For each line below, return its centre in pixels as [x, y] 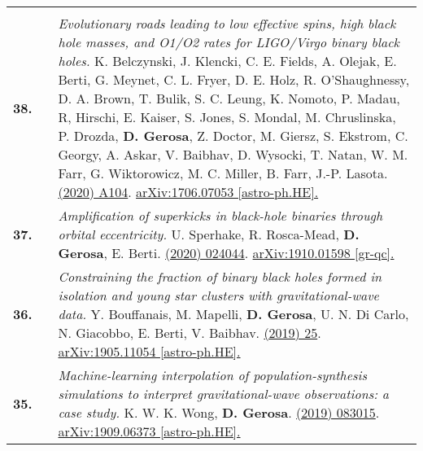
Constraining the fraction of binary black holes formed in [220, 276]
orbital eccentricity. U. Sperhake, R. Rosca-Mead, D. [209, 234]
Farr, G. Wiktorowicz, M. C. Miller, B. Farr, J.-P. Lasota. [223, 173]
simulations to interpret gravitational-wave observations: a [223, 394]
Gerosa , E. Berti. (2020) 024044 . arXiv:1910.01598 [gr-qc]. [226, 253]
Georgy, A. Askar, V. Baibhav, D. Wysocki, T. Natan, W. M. [233, 154]
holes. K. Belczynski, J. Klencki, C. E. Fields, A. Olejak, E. [227, 61]
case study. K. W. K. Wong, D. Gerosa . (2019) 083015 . [219, 412]
